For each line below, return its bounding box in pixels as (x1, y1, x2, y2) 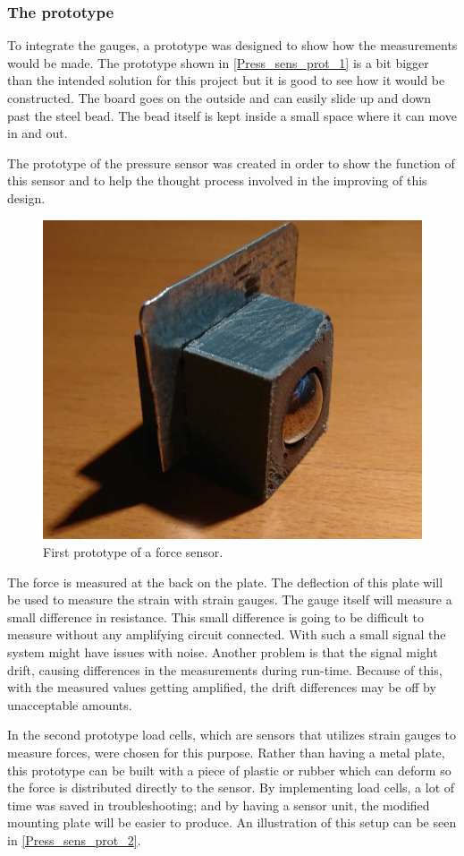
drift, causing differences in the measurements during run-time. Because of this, (7, 660, 443, 679)
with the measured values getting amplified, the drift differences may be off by (7, 678, 436, 697)
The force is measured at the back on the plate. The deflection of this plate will (7, 572, 443, 591)
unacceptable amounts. (7, 695, 132, 714)
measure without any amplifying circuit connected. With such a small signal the (7, 625, 446, 644)
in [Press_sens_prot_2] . (7, 830, 141, 849)
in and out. (7, 124, 68, 142)
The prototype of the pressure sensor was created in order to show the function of (7, 153, 455, 172)
